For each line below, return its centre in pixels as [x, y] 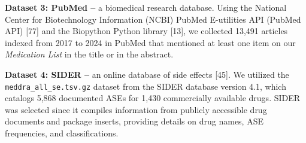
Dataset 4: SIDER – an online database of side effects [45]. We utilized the [147, 74]
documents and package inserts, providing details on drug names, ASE [134, 121]
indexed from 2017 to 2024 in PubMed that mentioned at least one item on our [150, 42]
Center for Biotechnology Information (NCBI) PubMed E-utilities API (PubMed [153, 19]
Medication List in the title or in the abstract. [89, 54]
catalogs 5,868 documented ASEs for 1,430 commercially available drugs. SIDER [153, 98]
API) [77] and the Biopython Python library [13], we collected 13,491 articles [146, 31]
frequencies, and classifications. [62, 133]
